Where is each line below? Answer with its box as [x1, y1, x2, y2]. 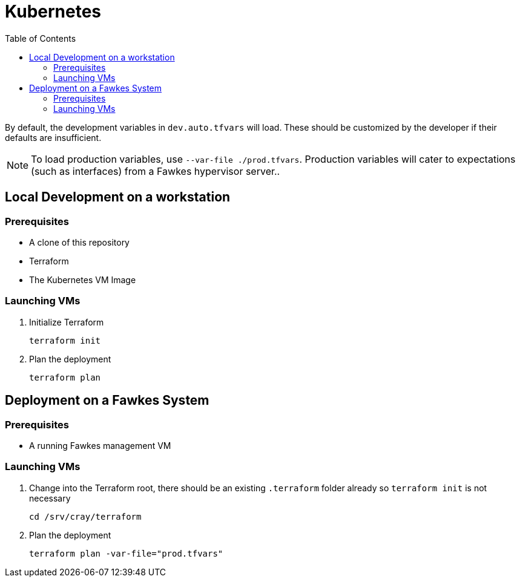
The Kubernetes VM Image [29, 274, 136, 285]
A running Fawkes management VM [29, 440, 171, 451]
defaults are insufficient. [5, 132, 102, 143]
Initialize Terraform [29, 316, 104, 327]
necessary [29, 492, 71, 503]
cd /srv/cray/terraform [29, 511, 142, 522]
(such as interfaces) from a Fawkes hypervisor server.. [31, 165, 280, 177]
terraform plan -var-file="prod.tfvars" [29, 548, 223, 558]
